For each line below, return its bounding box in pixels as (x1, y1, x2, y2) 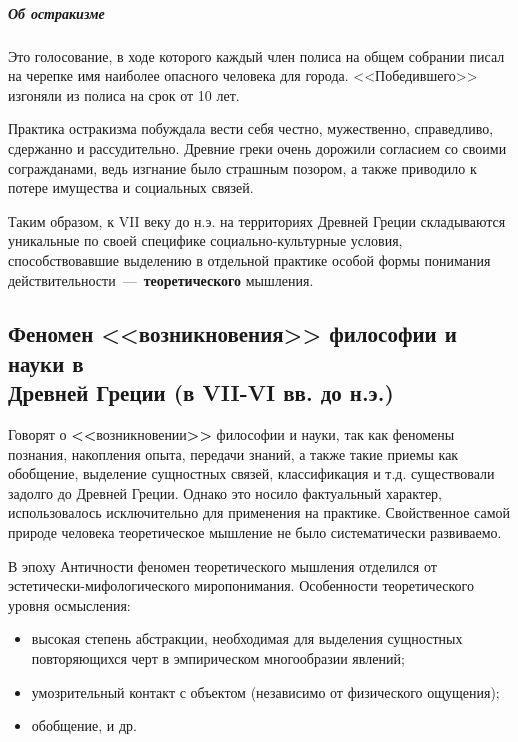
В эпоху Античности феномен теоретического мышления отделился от (8, 555, 437, 576)
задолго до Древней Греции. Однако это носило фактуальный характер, (8, 482, 443, 503)
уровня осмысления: (8, 594, 131, 615)
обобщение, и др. (31, 715, 137, 736)
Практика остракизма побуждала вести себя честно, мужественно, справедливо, (8, 118, 494, 139)
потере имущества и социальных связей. (8, 177, 254, 198)
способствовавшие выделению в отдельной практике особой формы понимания (8, 249, 491, 270)
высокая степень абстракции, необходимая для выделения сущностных (31, 628, 463, 649)
